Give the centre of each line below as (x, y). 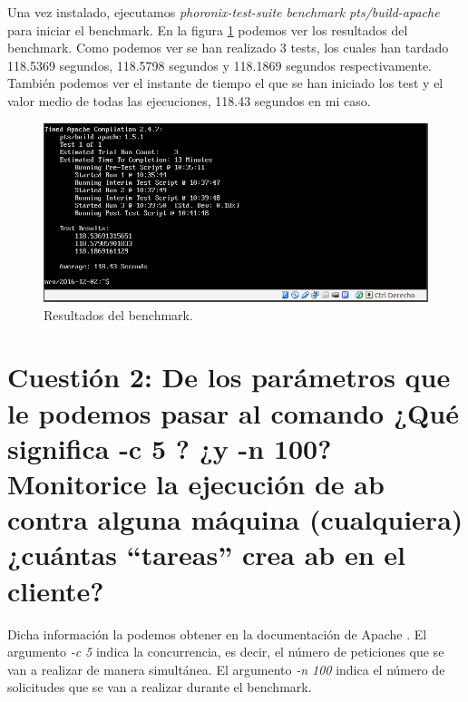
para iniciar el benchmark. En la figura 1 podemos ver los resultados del (208, 29)
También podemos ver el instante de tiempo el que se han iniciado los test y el (225, 83)
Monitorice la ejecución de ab (196, 483)
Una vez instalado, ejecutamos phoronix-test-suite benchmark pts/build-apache (224, 12)
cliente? (56, 590)
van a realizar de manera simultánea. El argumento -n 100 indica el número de (226, 669)
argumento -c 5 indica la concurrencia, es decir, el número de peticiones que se (226, 652)
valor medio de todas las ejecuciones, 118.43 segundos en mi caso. (189, 100)
